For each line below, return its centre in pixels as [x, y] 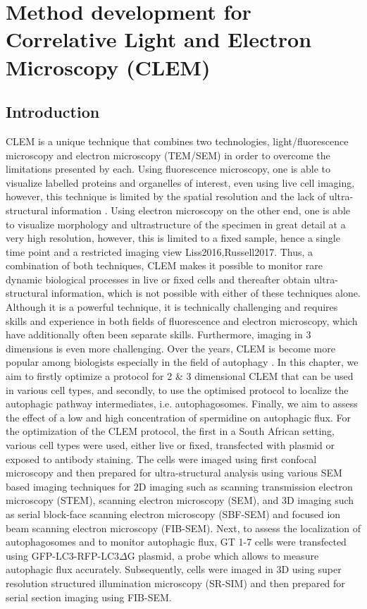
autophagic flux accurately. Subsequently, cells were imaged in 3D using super [174, 569]
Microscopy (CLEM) [108, 67]
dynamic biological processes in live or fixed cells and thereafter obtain [158, 279]
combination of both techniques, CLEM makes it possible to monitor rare [164, 265]
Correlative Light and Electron [159, 39]
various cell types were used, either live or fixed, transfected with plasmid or [170, 445]
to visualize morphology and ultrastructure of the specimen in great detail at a [176, 224]
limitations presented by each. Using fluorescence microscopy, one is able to [168, 169]
